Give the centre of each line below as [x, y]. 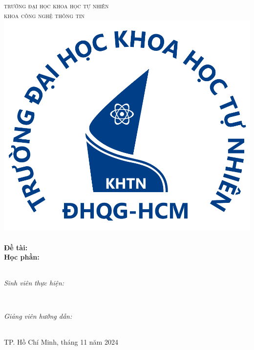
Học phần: [22, 257]
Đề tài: [16, 247]
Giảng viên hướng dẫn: [38, 316]
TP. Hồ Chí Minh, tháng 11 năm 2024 [61, 341]
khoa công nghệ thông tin [44, 15]
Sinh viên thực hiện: [34, 283]
